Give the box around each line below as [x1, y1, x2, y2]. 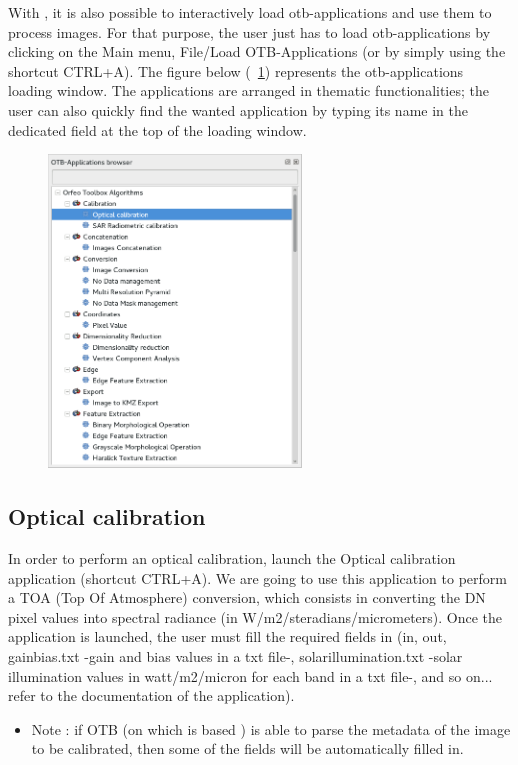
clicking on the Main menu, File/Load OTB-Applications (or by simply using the [8, 41, 506, 62]
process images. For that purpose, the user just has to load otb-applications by [8, 21, 491, 42]
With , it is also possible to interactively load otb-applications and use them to [8, 2, 492, 22]
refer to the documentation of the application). [8, 685, 295, 706]
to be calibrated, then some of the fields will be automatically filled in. [31, 738, 464, 759]
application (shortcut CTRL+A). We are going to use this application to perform [8, 567, 507, 588]
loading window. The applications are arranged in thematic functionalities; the [8, 80, 489, 101]
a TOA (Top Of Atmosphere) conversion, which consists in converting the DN [8, 587, 486, 608]
